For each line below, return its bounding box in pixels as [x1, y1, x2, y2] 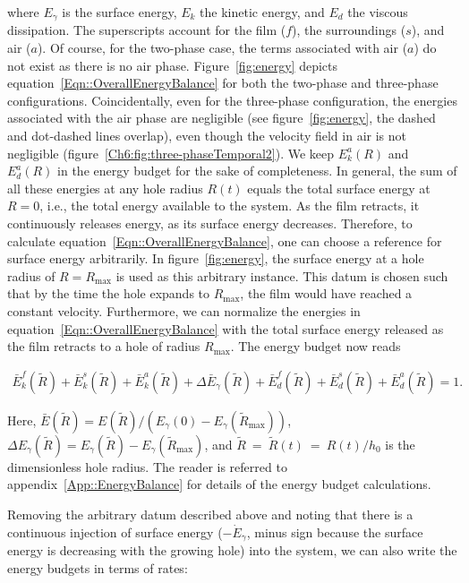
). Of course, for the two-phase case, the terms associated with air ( [37, 39, 408, 57]
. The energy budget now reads [230, 337, 401, 356]
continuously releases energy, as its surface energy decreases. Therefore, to [7, 213, 413, 232]
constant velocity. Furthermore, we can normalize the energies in [7, 301, 361, 320]
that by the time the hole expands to [7, 284, 210, 303]
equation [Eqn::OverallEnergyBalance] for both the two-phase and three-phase [7, 73, 439, 92]
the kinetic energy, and [200, 3, 325, 21]
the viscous [347, 3, 408, 21]
